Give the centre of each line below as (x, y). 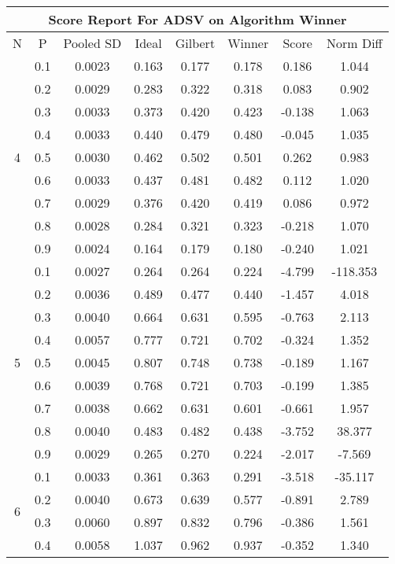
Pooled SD (92, 43)
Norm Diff (354, 43)
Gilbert (195, 43)
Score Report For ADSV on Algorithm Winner (197, 19)
